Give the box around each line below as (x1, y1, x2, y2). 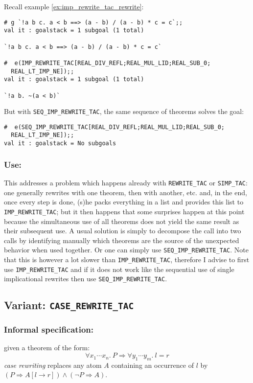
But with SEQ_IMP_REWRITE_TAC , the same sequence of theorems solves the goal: (4, 106, 244, 116)
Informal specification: (4, 323, 93, 336)
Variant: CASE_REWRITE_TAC (4, 297, 134, 313)
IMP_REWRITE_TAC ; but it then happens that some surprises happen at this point (4, 206, 245, 216)
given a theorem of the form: (4, 342, 90, 353)
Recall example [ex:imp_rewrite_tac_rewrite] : (4, 1, 144, 11)
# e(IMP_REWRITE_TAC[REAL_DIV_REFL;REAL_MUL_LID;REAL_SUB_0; (4, 59, 211, 67)
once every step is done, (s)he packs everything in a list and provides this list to (4, 197, 244, 207)
